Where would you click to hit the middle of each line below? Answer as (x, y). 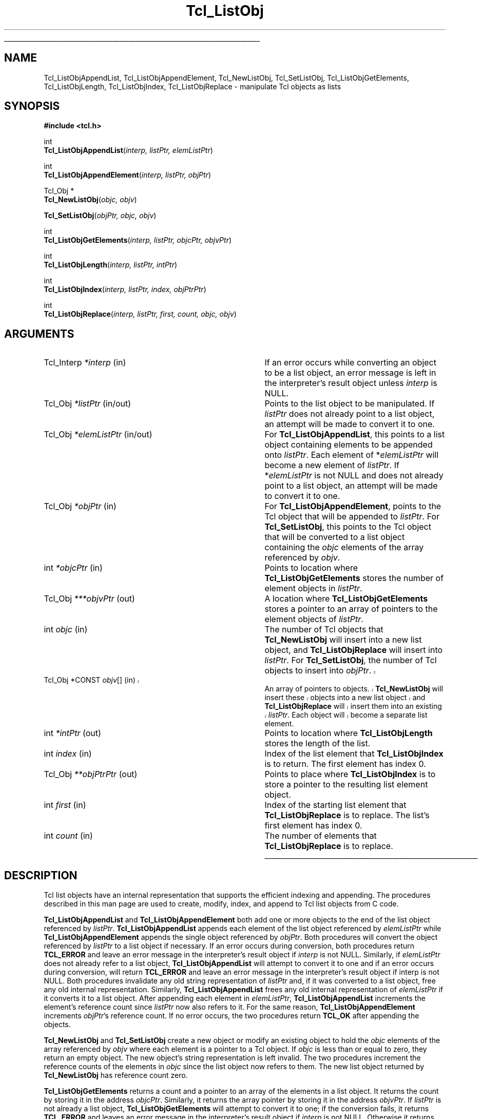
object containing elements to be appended (349, 445)
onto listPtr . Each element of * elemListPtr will (352, 455)
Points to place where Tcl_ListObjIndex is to (350, 774)
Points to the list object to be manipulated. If (350, 404)
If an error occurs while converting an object (350, 363)
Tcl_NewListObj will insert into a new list (343, 640)
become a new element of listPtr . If (332, 465)
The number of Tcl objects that (324, 630)
